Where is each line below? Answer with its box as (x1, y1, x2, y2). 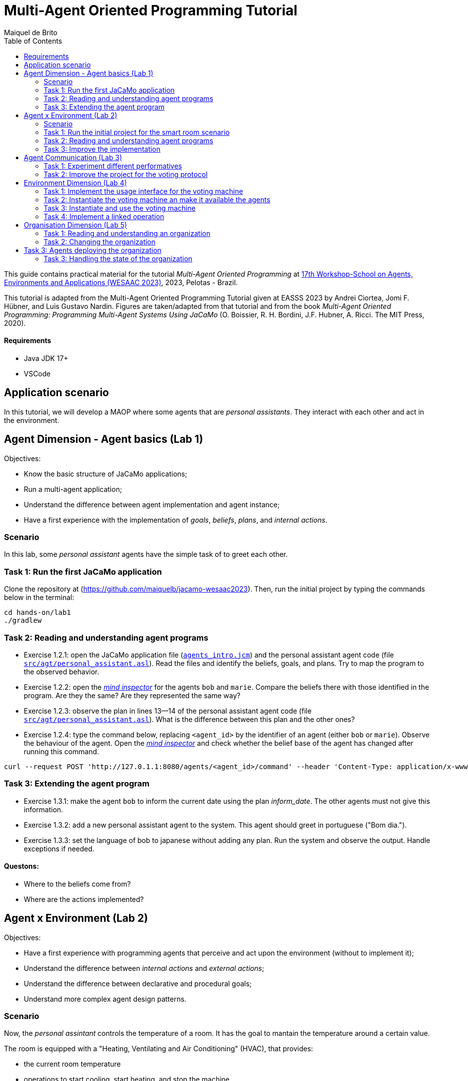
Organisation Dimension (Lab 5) (24, 220, 127, 229)
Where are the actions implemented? (24, 895, 144, 903)
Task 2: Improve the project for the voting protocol (44, 170, 208, 179)
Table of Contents (4, 36, 62, 45)
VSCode (24, 369, 51, 378)
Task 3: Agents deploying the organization (24, 245, 162, 254)
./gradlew (4, 616, 42, 625)
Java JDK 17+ (24, 354, 68, 362)
